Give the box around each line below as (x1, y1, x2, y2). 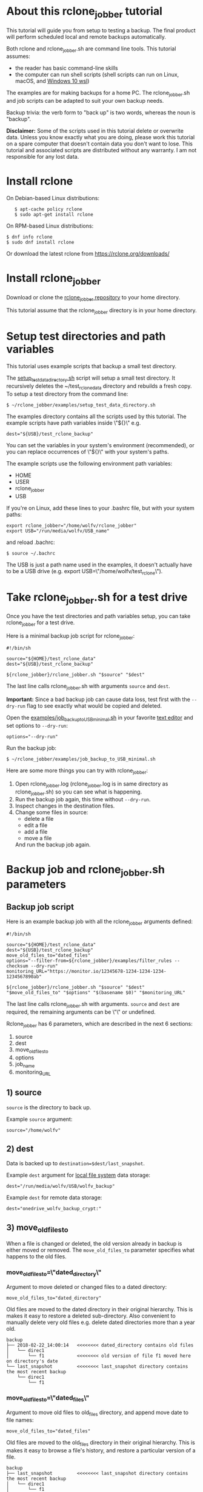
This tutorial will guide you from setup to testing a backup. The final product (6, 26, 196, 34)
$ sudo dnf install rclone (6, 239, 75, 246)
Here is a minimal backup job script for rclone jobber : (6, 632, 135, 641)
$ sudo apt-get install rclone (14, 212, 94, 218)
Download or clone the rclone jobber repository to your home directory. (6, 293, 181, 302)
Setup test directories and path (6, 330, 166, 343)
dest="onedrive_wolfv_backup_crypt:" (6, 1206, 102, 1212)
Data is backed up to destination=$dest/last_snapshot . (6, 1160, 145, 1167)
